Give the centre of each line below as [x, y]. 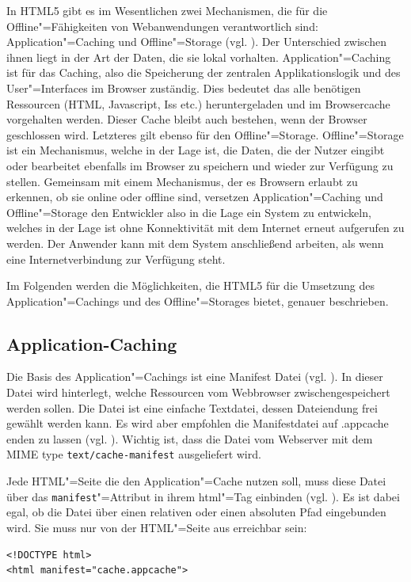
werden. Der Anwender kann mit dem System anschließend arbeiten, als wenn [195, 243]
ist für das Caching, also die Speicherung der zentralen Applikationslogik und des [204, 72]
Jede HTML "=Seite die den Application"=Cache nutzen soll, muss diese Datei [196, 481]
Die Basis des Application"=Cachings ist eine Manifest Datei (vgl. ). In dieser [195, 377]
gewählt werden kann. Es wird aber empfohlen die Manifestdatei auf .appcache [198, 423]
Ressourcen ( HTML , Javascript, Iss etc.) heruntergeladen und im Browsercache [198, 103]
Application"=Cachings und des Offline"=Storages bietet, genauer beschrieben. [198, 301]
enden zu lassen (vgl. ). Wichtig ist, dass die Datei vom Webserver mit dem [190, 438]
